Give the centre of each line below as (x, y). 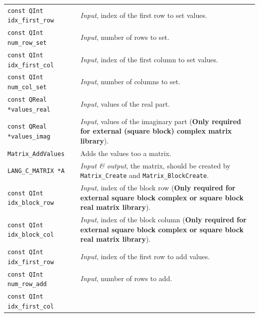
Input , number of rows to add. (126, 278)
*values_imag (29, 136)
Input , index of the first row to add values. (145, 256)
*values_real (29, 109)
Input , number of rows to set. (125, 37)
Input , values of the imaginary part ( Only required (161, 121)
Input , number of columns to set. (130, 81)
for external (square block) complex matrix (156, 131)
